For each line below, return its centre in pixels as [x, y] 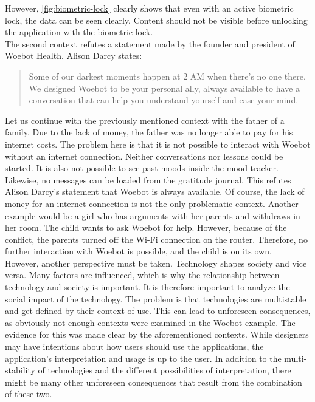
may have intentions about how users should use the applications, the [134, 346]
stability [20, 370]
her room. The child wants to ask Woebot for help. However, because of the [146, 227]
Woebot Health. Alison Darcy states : [74, 56]
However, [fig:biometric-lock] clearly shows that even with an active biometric [149, 8]
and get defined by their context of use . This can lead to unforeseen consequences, [158, 311]
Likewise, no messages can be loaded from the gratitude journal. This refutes [148, 179]
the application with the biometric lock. [79, 32]
